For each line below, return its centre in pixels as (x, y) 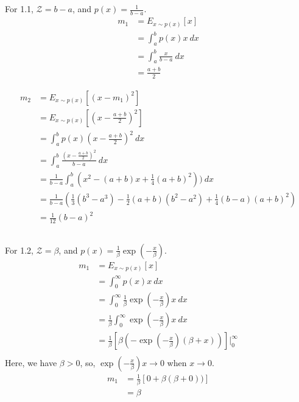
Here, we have (31, 362)
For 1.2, (19, 250)
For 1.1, (19, 9)
